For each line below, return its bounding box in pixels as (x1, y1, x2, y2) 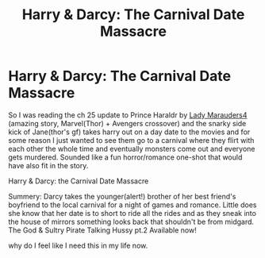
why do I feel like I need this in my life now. (8, 241, 148, 250)
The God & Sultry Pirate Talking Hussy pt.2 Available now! (8, 225, 197, 235)
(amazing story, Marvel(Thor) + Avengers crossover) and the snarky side (8, 118, 247, 128)
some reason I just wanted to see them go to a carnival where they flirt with (8, 135, 255, 144)
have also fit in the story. (8, 160, 89, 170)
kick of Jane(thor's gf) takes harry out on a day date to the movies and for (8, 127, 251, 137)
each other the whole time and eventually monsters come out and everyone (8, 144, 255, 153)
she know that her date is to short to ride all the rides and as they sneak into (8, 208, 256, 218)
